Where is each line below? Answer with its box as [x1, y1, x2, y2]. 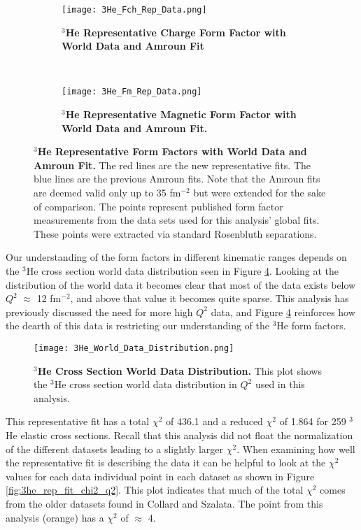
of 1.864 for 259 [279, 414, 346, 429]
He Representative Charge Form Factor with [65, 24, 286, 39]
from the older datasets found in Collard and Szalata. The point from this [6, 496, 323, 510]
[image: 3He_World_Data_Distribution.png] [34, 343, 234, 353]
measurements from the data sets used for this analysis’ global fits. [34, 213, 320, 227]
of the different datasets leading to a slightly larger [6, 441, 224, 456]
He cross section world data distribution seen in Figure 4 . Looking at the [26, 264, 339, 278]
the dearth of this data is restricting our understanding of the [6, 318, 269, 333]
